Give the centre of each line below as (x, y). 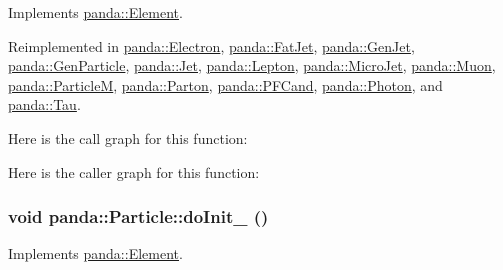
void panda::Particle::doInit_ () (138, 216)
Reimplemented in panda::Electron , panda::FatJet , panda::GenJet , (211, 45)
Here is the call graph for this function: (128, 137)
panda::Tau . (44, 104)
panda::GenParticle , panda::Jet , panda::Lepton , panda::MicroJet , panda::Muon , (252, 65)
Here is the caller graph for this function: (134, 171)
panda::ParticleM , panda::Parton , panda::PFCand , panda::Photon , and (225, 84)
